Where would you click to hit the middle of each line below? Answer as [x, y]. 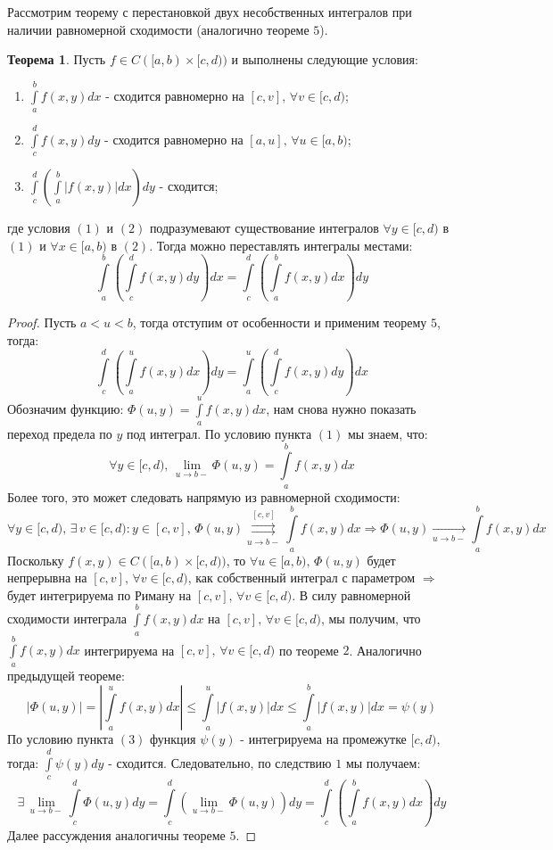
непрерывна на [47, 578]
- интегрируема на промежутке [323, 739]
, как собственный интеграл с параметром [301, 578]
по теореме [309, 650]
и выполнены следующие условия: [325, 59]
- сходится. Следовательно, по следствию [220, 762]
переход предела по [60, 434]
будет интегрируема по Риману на [99, 594]
